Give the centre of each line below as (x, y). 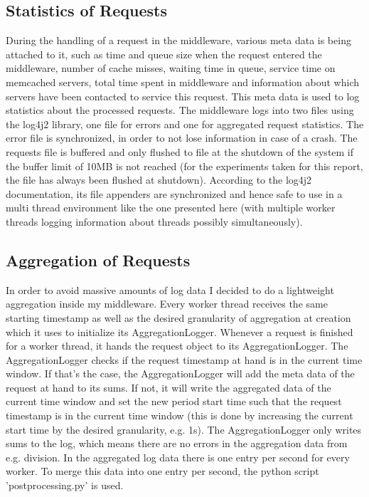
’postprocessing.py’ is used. (65, 485)
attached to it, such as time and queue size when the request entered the (164, 54)
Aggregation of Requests (98, 260)
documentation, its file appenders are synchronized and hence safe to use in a (174, 193)
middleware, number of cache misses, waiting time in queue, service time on (171, 68)
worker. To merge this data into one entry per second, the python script (162, 471)
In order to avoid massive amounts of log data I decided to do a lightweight (170, 289)
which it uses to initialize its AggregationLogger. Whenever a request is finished (180, 331)
